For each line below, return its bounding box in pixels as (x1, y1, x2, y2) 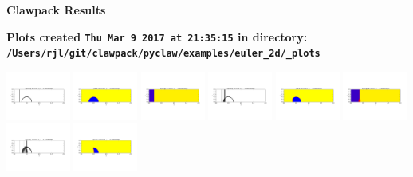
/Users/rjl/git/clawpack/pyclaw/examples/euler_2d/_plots (6, 48, 321, 60)
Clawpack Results (6, 2, 106, 18)
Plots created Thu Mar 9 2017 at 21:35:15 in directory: (6, 28, 308, 45)
